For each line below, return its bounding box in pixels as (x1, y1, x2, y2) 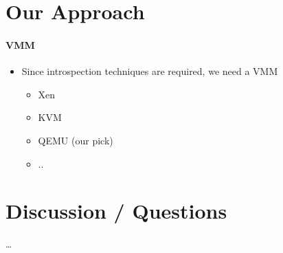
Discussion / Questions (5, 197, 227, 225)
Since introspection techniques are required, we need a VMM (21, 64, 278, 78)
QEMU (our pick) (38, 133, 113, 147)
